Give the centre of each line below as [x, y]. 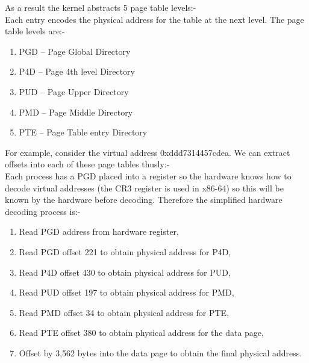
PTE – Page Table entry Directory [83, 132]
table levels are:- [35, 31]
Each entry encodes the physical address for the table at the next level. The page [154, 19]
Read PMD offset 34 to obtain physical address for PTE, [124, 312]
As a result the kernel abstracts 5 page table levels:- [101, 7]
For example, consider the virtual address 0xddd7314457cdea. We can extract [148, 152]
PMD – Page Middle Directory [76, 112]
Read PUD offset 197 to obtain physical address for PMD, [126, 292]
